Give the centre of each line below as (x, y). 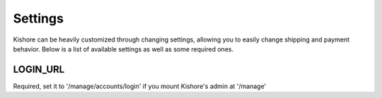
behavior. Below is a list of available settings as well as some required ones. (123, 49)
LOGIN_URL (39, 69)
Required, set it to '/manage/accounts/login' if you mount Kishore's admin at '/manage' (140, 86)
